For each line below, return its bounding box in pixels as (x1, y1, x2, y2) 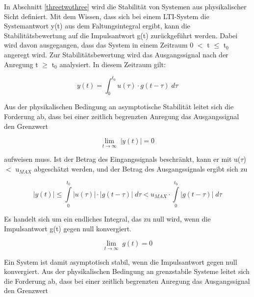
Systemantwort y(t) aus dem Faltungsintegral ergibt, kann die (4, 21, 190, 31)
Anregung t (4, 59, 38, 69)
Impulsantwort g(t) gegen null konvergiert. (4, 223, 131, 233)
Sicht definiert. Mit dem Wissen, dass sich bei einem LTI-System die (4, 11, 209, 21)
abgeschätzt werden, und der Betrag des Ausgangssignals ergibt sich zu (34, 164, 248, 174)
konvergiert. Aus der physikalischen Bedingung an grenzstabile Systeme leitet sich (4, 266, 250, 276)
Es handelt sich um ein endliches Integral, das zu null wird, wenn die (4, 214, 211, 224)
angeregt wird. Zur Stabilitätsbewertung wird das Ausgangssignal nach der (4, 49, 229, 59)
